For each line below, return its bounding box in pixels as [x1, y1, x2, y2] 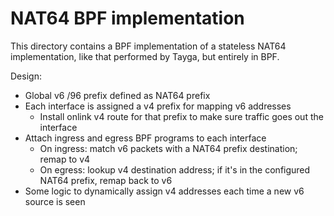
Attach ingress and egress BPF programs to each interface [24, 132, 267, 144]
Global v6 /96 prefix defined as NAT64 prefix [24, 89, 211, 101]
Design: [10, 70, 42, 82]
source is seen [24, 195, 86, 207]
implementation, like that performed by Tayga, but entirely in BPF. [10, 50, 280, 62]
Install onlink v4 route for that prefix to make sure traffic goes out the [39, 110, 324, 122]
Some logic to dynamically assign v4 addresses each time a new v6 [24, 185, 305, 197]
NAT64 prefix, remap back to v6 [39, 174, 173, 186]
